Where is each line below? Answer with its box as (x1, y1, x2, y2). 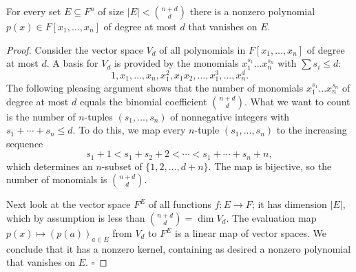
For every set (6, 4, 61, 18)
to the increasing (276, 123, 347, 137)
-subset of (101, 158, 143, 173)
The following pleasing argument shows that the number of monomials (6, 81, 304, 95)
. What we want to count (244, 94, 350, 108)
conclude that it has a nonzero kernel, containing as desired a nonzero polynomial (6, 241, 351, 255)
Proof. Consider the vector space (6, 42, 143, 56)
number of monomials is (6, 172, 107, 187)
